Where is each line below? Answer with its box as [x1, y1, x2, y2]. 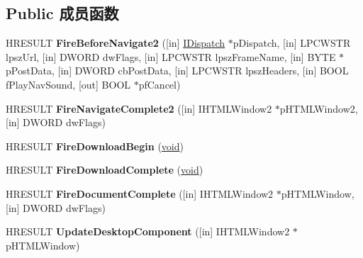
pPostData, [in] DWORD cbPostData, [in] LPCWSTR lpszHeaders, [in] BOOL [6, 63, 349, 78]
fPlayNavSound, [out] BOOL [6, 77, 131, 91]
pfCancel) [138, 77, 181, 91]
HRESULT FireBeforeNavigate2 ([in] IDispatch [6, 35, 225, 50]
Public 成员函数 [6, 2, 119, 24]
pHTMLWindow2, [279, 101, 358, 116]
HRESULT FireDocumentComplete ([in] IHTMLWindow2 [6, 186, 274, 201]
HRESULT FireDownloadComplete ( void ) [6, 162, 203, 177]
